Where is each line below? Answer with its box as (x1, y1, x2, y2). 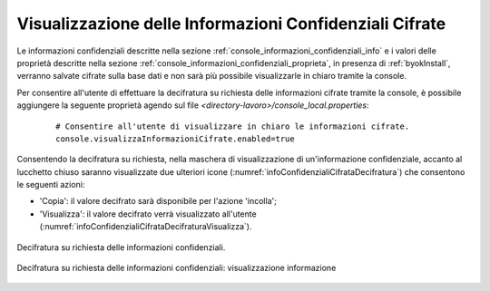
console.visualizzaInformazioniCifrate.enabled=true (55, 133, 295, 144)
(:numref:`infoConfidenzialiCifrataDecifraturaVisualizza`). (39, 221, 252, 232)
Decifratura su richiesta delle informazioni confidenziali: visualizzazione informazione (16, 263, 337, 274)
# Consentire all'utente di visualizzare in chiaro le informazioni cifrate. (55, 121, 410, 131)
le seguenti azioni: (16, 179, 85, 190)
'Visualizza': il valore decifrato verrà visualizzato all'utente (39, 209, 258, 219)
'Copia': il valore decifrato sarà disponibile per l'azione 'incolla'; (39, 196, 277, 207)
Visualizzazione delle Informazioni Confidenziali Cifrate (16, 14, 446, 34)
